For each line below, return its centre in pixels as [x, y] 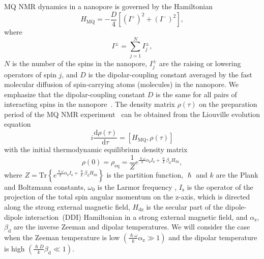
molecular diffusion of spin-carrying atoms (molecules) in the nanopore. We [121, 84]
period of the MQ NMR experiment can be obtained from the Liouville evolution [132, 114]
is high [14, 248]
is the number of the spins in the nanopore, [80, 63]
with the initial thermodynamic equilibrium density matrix [96, 149]
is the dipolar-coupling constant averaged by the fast [170, 74]
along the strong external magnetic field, [67, 206]
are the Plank [237, 174]
